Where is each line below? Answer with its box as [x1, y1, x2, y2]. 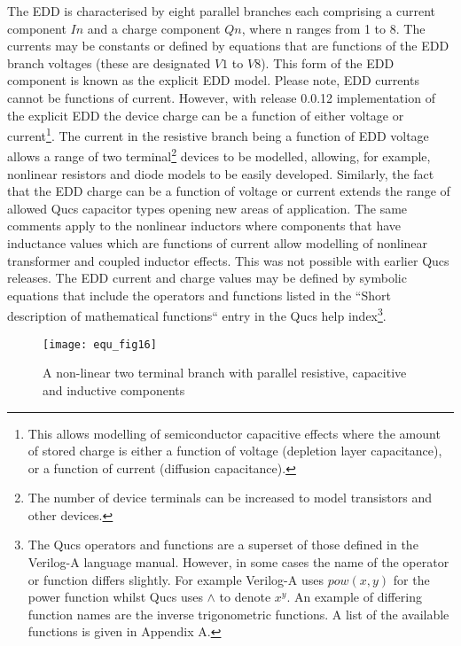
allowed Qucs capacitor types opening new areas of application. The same [7, 198, 408, 217]
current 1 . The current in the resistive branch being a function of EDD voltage [7, 124, 429, 144]
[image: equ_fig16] [43, 338, 157, 351]
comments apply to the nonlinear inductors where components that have [7, 216, 402, 235]
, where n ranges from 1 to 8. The [241, 19, 426, 37]
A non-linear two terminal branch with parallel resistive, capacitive [43, 363, 407, 382]
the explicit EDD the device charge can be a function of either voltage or [7, 105, 404, 124]
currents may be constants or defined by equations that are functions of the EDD [7, 36, 449, 55]
